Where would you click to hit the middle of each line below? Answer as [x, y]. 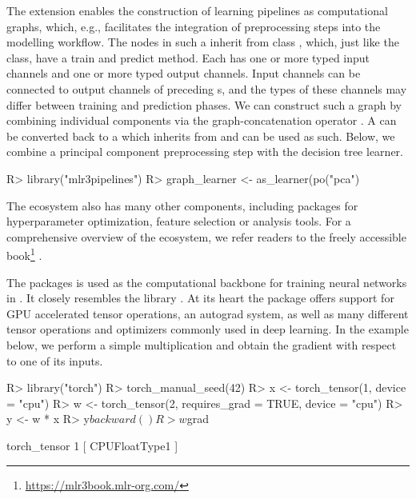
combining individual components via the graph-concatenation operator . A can [202, 120]
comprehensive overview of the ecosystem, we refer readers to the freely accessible [206, 236]
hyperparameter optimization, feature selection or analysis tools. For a [179, 221]
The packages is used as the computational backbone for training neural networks [207, 282]
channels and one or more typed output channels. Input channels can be [184, 73]
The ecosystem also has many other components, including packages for [182, 205]
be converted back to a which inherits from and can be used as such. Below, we [201, 136]
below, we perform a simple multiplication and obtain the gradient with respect [202, 344]
